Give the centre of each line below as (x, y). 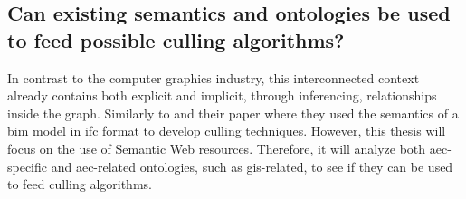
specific (28, 166)
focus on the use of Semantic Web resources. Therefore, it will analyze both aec (228, 148)
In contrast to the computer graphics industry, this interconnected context (214, 77)
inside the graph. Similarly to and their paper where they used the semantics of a (233, 113)
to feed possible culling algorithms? (176, 39)
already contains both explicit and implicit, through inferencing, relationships (222, 95)
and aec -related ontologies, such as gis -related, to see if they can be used (252, 166)
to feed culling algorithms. (80, 184)
